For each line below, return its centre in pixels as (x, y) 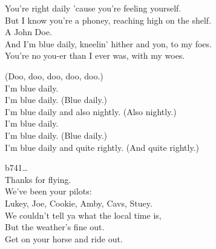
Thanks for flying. (38, 179)
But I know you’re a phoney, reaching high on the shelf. (108, 20)
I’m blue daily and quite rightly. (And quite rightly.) (102, 147)
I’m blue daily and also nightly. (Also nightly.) (91, 111)
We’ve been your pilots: (48, 191)
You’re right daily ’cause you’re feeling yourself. (93, 8)
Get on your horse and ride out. (64, 238)
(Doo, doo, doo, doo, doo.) (54, 75)
